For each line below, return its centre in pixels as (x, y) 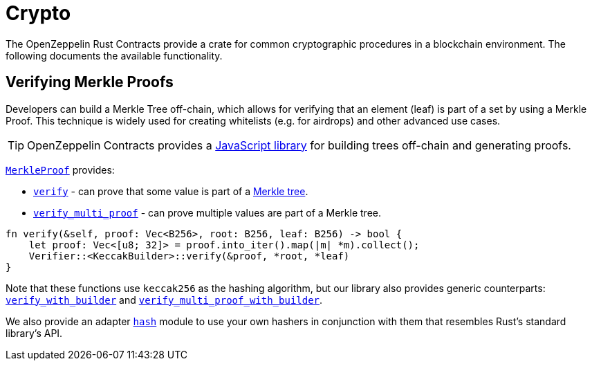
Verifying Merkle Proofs (90, 82)
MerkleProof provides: (60, 170)
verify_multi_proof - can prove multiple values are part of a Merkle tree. (207, 212)
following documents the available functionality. (114, 55)
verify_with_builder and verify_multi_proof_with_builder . (164, 300)
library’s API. (34, 333)
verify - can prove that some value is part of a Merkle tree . (171, 191)
